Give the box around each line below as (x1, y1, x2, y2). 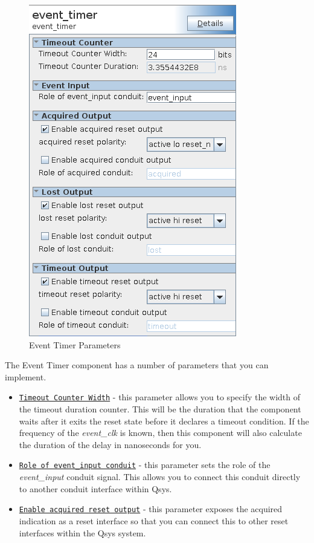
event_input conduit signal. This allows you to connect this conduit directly (19, 470, 301, 483)
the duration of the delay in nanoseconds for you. (19, 438, 202, 450)
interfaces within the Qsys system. (19, 526, 146, 539)
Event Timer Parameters (29, 338, 121, 351)
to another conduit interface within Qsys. (19, 482, 172, 495)
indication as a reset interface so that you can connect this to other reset (19, 514, 289, 527)
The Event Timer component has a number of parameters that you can (5, 359, 269, 371)
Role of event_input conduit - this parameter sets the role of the (19, 458, 271, 471)
